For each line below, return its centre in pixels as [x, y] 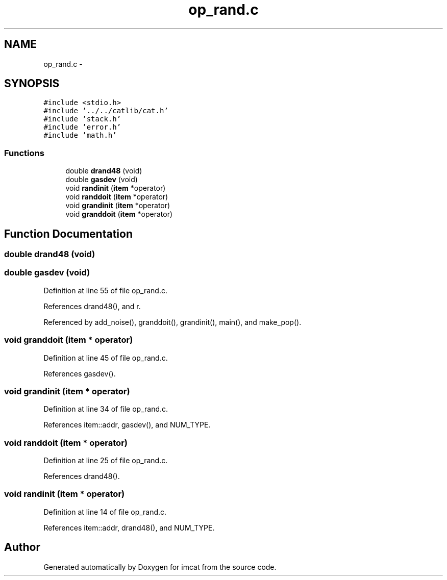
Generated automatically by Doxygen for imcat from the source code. [160, 567]
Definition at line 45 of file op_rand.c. [106, 358]
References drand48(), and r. [92, 306]
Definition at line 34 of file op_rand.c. [106, 409]
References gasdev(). [80, 373]
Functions [24, 153]
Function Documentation [68, 234]
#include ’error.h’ [82, 127]
